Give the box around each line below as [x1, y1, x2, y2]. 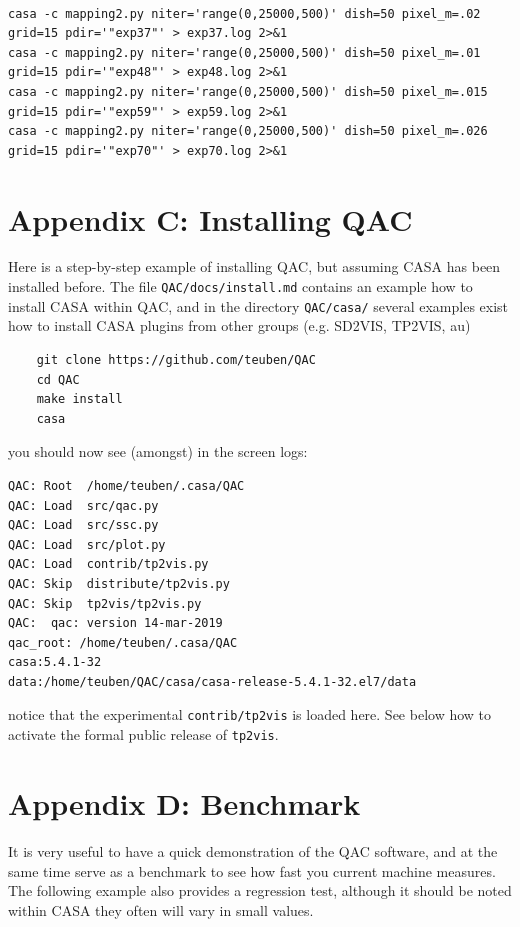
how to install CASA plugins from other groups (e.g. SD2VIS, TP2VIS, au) [8, 315, 471, 336]
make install [36, 392, 123, 407]
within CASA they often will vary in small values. [8, 899, 314, 920]
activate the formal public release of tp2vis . [8, 724, 279, 745]
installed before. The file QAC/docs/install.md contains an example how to [8, 276, 473, 297]
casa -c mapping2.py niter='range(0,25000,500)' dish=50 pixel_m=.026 [8, 124, 488, 139]
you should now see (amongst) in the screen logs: [8, 441, 308, 462]
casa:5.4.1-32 [8, 655, 102, 670]
